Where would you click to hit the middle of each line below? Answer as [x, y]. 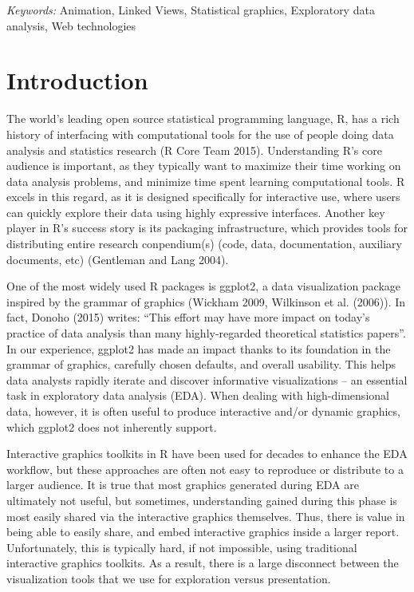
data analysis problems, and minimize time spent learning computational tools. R [206, 181]
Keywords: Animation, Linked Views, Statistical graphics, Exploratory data [191, 10]
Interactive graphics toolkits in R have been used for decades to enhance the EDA [207, 454]
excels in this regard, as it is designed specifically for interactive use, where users [203, 197]
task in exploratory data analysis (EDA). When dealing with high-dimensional [198, 395]
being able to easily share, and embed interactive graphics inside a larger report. [203, 532]
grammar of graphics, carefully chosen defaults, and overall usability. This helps [201, 364]
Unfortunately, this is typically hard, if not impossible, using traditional [182, 547]
